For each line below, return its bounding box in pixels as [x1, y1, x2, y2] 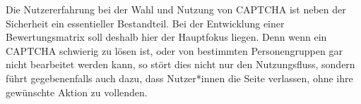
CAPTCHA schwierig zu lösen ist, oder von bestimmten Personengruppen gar [6, 43, 343, 58]
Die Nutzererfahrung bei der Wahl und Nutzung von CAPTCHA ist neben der [6, 2, 346, 16]
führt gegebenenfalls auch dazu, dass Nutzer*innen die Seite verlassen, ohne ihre [6, 70, 353, 85]
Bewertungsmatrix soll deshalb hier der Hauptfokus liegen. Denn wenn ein [6, 30, 327, 44]
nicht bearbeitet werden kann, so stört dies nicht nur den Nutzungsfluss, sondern [6, 57, 355, 72]
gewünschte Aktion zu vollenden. [6, 84, 148, 99]
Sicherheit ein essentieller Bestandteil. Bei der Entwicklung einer [6, 15, 285, 30]
